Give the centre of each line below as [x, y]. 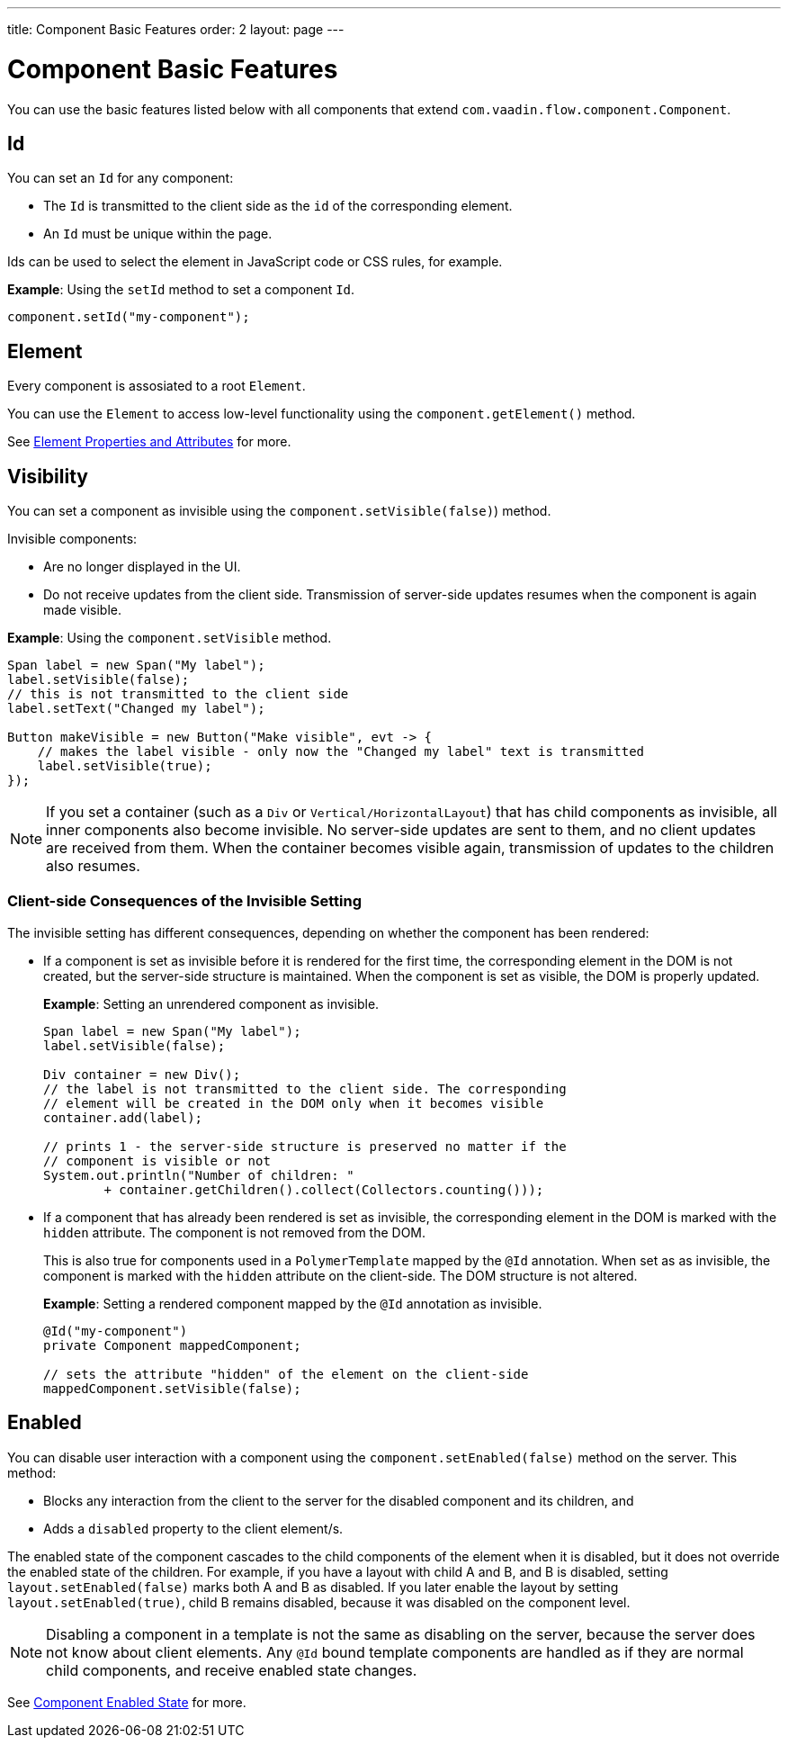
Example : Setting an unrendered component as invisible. [211, 1003]
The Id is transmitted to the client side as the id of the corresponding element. [278, 206]
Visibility [48, 476]
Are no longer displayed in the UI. [142, 567]
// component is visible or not [157, 1160]
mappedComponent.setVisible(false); [172, 1388]
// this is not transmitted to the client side [178, 694]
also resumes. [93, 866]
